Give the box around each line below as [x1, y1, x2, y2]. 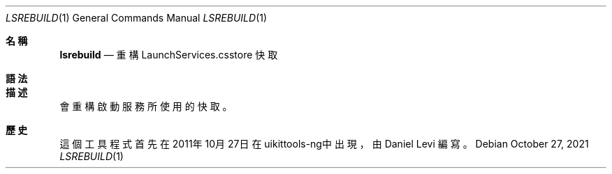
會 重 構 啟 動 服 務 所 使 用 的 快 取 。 [59, 100, 233, 112]
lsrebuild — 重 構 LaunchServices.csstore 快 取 [59, 49, 278, 61]
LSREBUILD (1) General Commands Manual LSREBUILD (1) [6, 12, 268, 24]
